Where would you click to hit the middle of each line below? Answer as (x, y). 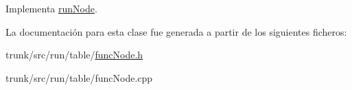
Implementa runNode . (51, 8)
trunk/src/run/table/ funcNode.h (74, 55)
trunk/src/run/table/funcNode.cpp (79, 77)
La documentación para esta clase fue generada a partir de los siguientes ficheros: (176, 31)
